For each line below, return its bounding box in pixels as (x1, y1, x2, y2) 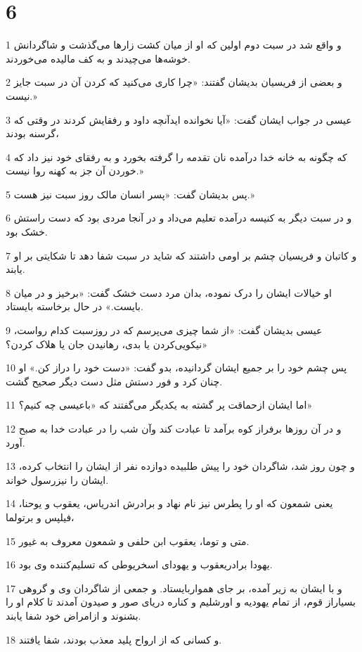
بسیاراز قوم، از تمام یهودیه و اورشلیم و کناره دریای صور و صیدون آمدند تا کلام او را (6, 594, 356, 609)
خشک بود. (6, 224, 48, 239)
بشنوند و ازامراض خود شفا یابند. (6, 608, 141, 622)
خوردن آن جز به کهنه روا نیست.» (6, 163, 144, 178)
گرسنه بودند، (6, 126, 59, 141)
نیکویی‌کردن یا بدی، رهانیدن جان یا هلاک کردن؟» (6, 336, 207, 351)
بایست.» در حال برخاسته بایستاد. (6, 299, 143, 314)
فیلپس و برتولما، (6, 509, 75, 524)
